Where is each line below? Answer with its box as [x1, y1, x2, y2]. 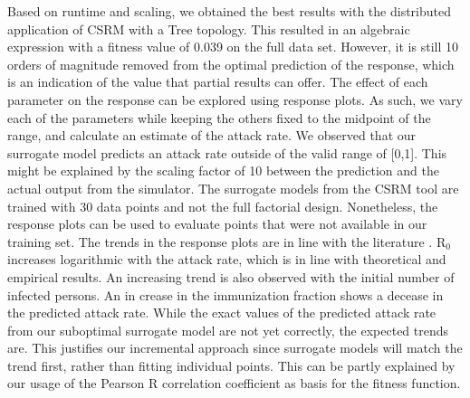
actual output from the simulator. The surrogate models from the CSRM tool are [7, 178, 459, 197]
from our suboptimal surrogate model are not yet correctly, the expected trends [7, 320, 449, 339]
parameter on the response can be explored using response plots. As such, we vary [7, 90, 463, 109]
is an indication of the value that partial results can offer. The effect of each [7, 72, 428, 91]
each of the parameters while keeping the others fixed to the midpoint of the [7, 108, 431, 127]
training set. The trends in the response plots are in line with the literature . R [7, 232, 446, 251]
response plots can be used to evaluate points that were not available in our [7, 214, 427, 233]
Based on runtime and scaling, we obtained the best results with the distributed [7, 2, 451, 20]
